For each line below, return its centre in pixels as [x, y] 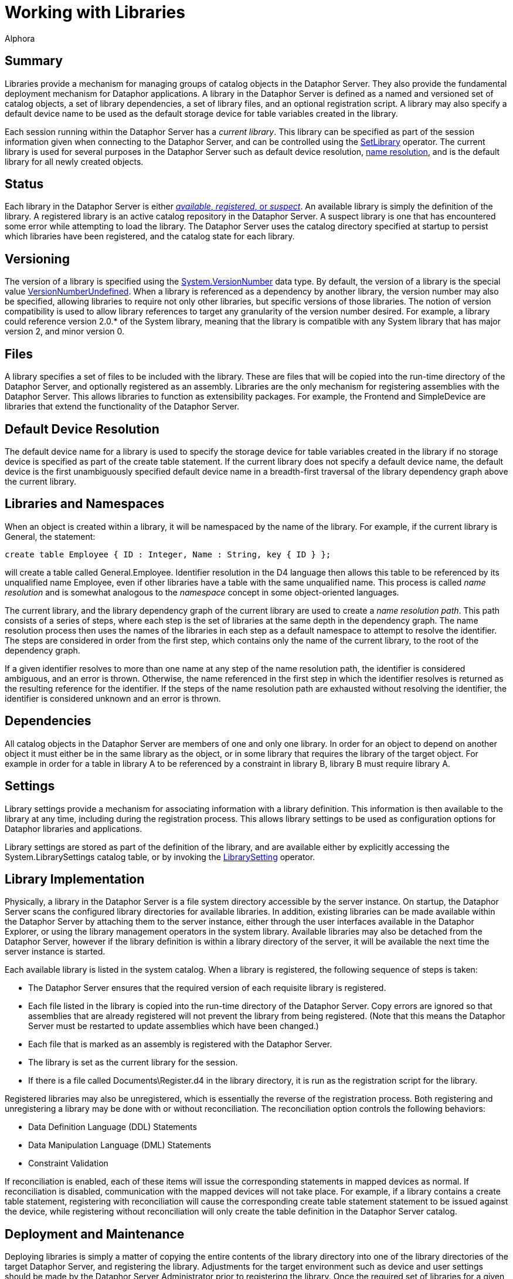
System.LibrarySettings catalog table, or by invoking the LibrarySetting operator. [160, 857]
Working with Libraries [95, 12]
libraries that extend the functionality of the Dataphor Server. [122, 407]
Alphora [20, 38]
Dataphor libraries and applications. [74, 828]
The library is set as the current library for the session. [133, 1063]
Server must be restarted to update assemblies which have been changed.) [174, 1026]
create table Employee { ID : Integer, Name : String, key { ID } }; [168, 554]
